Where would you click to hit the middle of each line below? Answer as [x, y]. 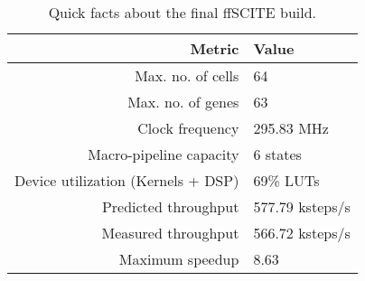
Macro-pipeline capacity [164, 154]
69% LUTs [286, 180]
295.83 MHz [291, 128]
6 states [277, 154]
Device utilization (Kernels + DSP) [127, 180]
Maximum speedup [179, 259]
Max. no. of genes [183, 102]
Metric [215, 48]
